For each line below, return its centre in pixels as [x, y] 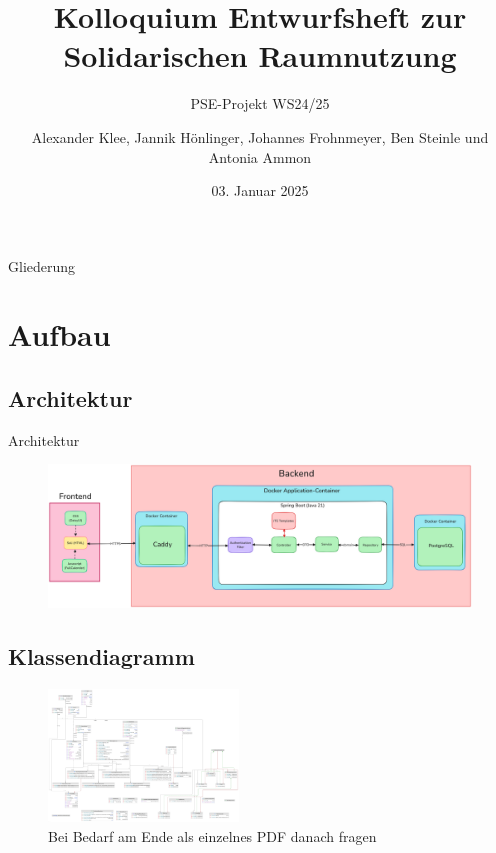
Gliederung [42, 265]
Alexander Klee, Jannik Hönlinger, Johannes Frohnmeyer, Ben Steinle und [260, 136]
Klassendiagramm [101, 655]
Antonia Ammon [260, 156]
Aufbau [59, 334]
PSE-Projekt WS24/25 [260, 103]
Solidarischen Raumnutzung [260, 55]
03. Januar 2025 [260, 190]
